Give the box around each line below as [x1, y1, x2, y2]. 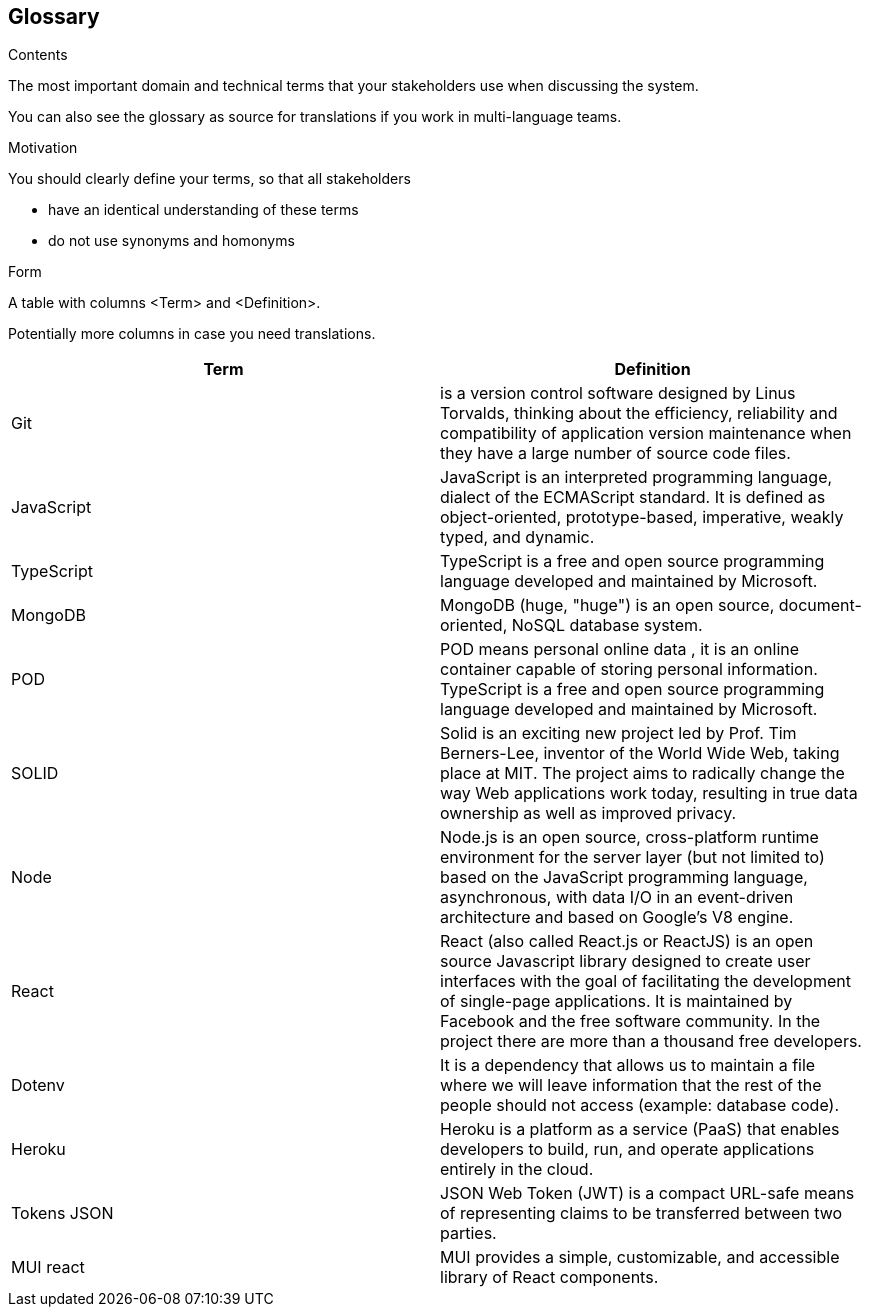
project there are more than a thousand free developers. [440, 1031, 862, 1052]
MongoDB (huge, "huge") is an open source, [440, 595, 775, 616]
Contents [8, 46, 68, 64]
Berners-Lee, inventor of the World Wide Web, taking [440, 743, 840, 764]
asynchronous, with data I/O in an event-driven [440, 887, 794, 908]
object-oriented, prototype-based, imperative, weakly [440, 507, 844, 528]
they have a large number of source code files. [440, 443, 791, 464]
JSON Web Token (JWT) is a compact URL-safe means [440, 1183, 855, 1204]
